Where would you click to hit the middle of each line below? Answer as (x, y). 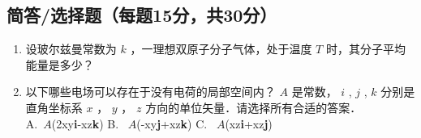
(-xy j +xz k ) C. (172, 123)
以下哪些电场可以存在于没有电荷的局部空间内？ (150, 92)
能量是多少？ (60, 64)
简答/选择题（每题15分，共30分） (142, 15)
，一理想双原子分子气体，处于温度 (221, 49)
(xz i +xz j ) (249, 123)
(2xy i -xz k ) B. (85, 123)
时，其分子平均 (365, 49)
